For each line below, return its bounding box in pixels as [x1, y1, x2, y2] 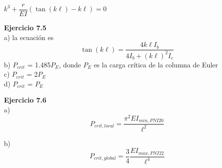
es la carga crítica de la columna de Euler [93, 59, 218, 69]
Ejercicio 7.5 [4, 22, 46, 33]
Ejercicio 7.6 [4, 95, 46, 105]
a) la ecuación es [4, 32, 54, 42]
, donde [59, 59, 81, 69]
